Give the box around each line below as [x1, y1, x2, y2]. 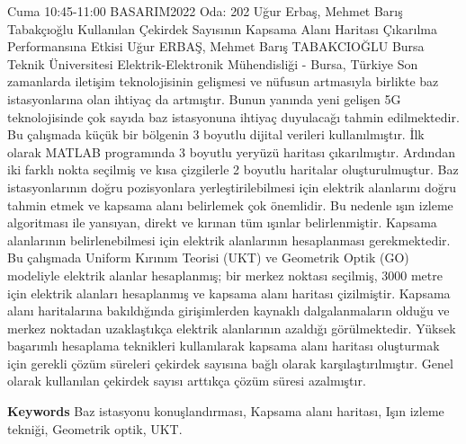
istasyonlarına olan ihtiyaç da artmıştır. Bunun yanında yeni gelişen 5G [7, 89, 401, 108]
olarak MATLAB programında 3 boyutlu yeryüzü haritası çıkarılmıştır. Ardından [7, 142, 455, 161]
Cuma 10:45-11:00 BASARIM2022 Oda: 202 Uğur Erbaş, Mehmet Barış [7, 2, 403, 20]
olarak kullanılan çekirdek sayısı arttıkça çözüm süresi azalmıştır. [7, 371, 366, 390]
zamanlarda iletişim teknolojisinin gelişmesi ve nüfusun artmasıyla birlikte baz [7, 72, 439, 91]
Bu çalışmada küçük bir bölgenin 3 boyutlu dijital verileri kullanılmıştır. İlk [7, 125, 425, 144]
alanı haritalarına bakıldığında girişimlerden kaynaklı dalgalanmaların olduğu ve [7, 301, 450, 320]
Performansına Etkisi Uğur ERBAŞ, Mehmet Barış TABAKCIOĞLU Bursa [7, 37, 425, 56]
